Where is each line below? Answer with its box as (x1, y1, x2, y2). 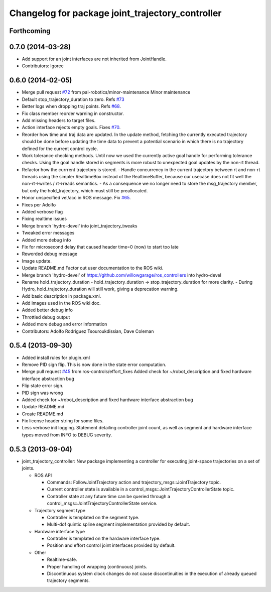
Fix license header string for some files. (22, 418, 104, 424)
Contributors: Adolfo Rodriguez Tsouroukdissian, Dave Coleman (22, 328, 154, 334)
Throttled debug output (22, 314, 70, 320)
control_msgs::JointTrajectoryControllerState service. (47, 500, 158, 507)
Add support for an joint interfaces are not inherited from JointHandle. (22, 56, 167, 62)
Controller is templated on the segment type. (47, 514, 140, 520)
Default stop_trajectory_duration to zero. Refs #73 (22, 96, 125, 102)
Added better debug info (22, 307, 73, 313)
